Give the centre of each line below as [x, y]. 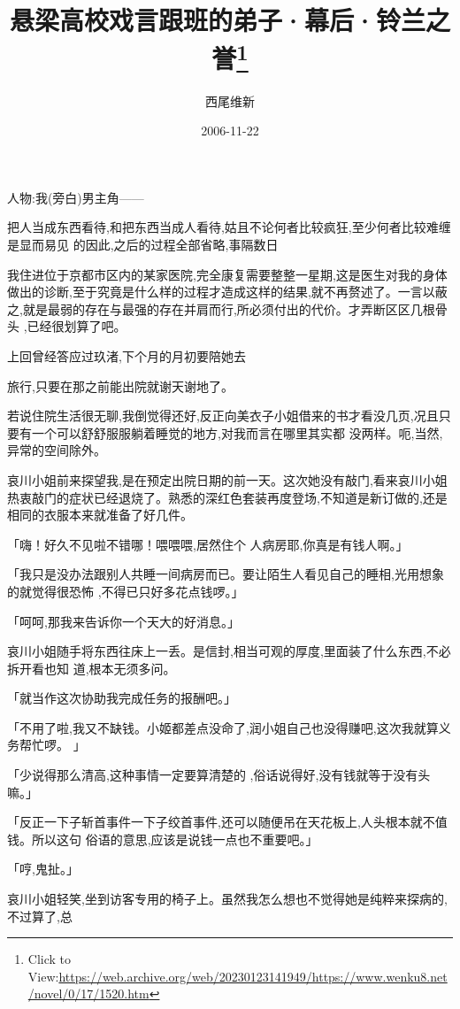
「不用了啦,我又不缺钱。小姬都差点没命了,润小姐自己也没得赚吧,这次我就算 [223, 727]
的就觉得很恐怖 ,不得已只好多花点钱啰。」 [126, 591]
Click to [50, 959]
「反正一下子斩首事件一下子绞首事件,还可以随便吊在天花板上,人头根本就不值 [227, 822]
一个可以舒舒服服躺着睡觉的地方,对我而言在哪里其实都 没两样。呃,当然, [237, 432]
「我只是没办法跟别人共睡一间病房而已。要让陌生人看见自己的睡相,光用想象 [226, 574]
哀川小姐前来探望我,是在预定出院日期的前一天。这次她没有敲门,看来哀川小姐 [227, 479]
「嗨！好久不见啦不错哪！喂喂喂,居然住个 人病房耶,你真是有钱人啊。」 [208, 544]
